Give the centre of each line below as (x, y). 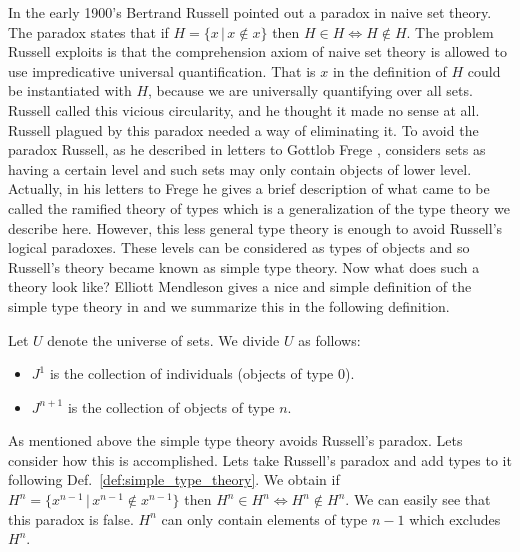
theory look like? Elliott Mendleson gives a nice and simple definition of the (240, 286)
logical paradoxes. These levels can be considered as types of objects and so (239, 247)
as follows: (329, 339)
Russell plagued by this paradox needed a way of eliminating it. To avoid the (243, 129)
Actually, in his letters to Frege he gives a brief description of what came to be (249, 188)
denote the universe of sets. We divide (163, 339)
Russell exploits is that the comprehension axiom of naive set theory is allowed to (257, 51)
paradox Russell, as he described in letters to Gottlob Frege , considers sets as (247, 149)
